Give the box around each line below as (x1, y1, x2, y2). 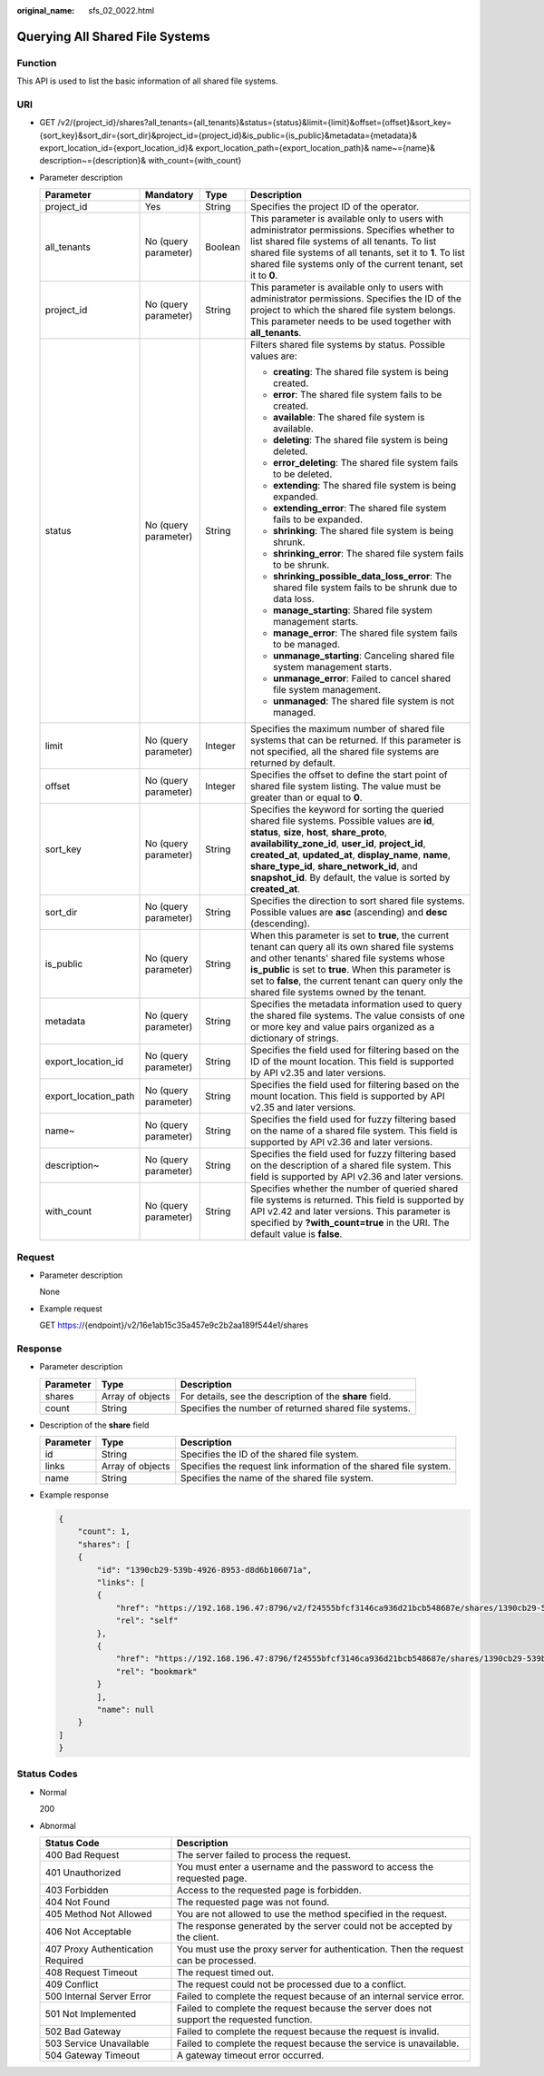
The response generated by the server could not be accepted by (177, 1920, 453, 1933)
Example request (39, 1303, 103, 1314)
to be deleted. (273, 468, 333, 480)
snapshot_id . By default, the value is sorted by (250, 872, 451, 885)
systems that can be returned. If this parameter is (250, 734, 461, 746)
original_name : (16, 5, 75, 15)
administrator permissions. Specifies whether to (250, 223, 455, 236)
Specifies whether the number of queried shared (250, 1182, 459, 1195)
